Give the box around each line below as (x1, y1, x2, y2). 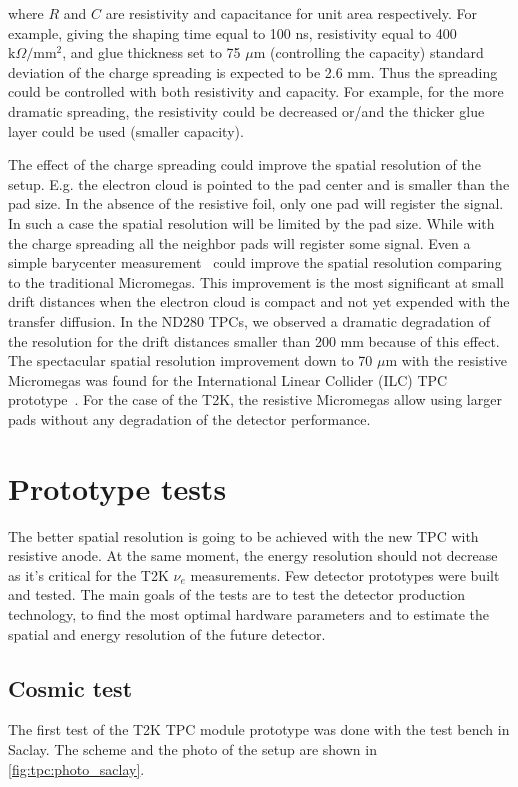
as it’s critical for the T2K (8, 564, 169, 585)
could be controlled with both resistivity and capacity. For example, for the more (8, 81, 504, 102)
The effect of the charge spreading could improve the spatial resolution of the (8, 154, 481, 175)
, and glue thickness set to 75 (62, 42, 241, 63)
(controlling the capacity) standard (270, 42, 484, 63)
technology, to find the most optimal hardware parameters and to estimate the (8, 603, 490, 624)
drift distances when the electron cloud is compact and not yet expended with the (8, 291, 510, 312)
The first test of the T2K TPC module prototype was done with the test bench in (8, 719, 510, 740)
